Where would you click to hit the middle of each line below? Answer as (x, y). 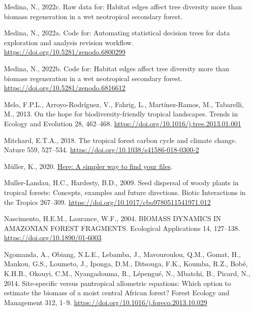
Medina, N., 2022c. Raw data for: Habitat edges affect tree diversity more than (123, 6)
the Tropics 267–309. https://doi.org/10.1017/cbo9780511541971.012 (107, 202)
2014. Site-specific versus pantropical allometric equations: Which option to (118, 283)
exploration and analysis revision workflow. (69, 42)
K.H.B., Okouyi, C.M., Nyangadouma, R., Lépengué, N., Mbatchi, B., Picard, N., (127, 273)
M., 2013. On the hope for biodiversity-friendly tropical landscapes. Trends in (121, 114)
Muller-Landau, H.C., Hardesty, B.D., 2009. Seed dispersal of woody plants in (121, 183)
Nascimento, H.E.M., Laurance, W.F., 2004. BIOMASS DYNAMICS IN (112, 218)
